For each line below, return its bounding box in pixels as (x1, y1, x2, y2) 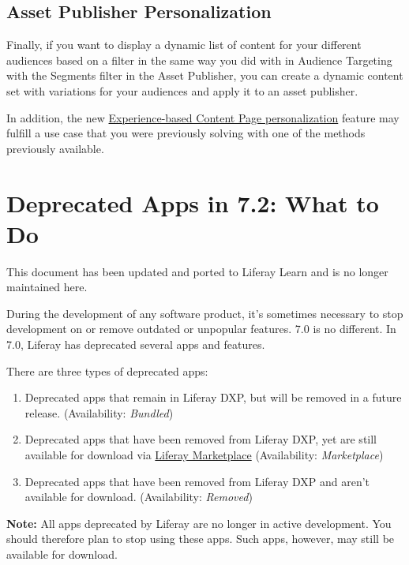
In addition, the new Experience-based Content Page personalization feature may (6, 109, 400, 125)
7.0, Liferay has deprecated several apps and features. (6, 336, 265, 353)
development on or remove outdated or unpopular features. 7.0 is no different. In (6, 320, 396, 337)
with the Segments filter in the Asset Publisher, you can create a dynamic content (6, 67, 403, 84)
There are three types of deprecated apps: (6, 362, 208, 379)
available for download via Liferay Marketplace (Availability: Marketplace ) (24, 447, 384, 463)
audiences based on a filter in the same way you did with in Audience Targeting (6, 51, 392, 68)
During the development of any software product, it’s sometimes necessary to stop (6, 305, 403, 321)
